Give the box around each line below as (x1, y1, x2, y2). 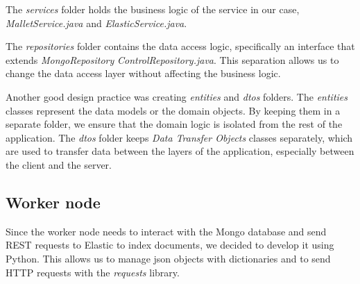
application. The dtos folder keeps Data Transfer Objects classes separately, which (6, 130, 353, 144)
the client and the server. (6, 157, 112, 172)
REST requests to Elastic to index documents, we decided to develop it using (6, 237, 334, 252)
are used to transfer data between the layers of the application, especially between (6, 144, 354, 158)
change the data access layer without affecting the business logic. (6, 66, 281, 81)
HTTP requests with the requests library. (6, 265, 180, 279)
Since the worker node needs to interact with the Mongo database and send (6, 224, 327, 238)
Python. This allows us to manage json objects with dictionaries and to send (6, 251, 331, 265)
